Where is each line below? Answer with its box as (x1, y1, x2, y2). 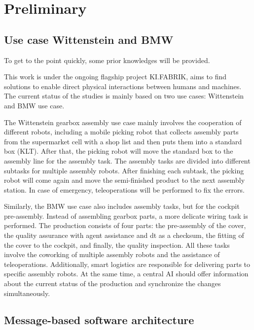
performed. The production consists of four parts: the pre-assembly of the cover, (4, 220, 246, 231)
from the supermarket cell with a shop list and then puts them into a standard (4, 136, 242, 146)
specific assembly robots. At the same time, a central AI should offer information (4, 268, 249, 279)
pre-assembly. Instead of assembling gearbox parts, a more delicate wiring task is (4, 210, 248, 221)
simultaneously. (4, 288, 50, 298)
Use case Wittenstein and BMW (4, 32, 174, 47)
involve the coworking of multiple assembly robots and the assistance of (4, 249, 220, 260)
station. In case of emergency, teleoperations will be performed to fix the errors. (4, 184, 245, 195)
